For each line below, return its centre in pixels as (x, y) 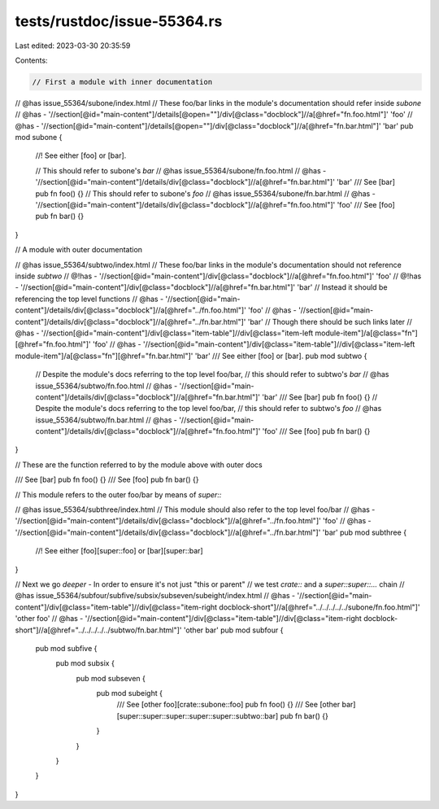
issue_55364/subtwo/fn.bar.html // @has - (106, 420)
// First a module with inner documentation (122, 82)
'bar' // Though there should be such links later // (330, 321)
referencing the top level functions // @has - (89, 299)
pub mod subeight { (129, 693)
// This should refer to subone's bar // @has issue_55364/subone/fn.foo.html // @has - (181, 170)
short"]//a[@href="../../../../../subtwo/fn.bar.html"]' (98, 630)
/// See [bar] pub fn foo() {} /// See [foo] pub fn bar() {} (107, 479)
